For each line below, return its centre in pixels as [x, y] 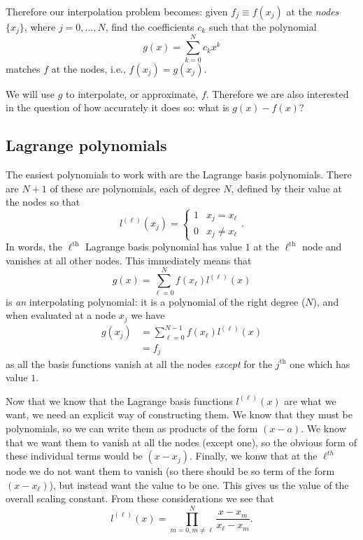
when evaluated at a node [61, 315]
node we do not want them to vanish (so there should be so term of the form [170, 471]
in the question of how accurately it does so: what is [118, 107]
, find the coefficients [150, 27]
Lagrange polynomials [86, 145]
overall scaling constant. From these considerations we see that [140, 498]
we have [148, 315]
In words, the [34, 247]
